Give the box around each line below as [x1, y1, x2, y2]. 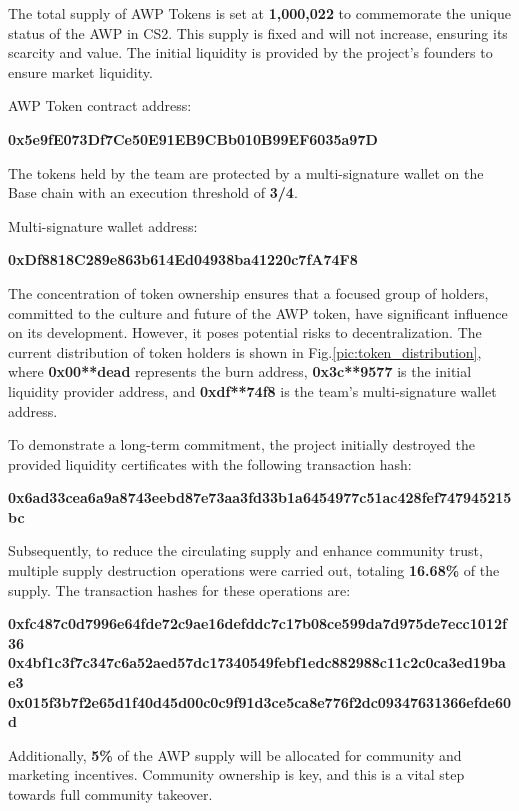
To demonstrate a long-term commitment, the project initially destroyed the [8, 434, 475, 455]
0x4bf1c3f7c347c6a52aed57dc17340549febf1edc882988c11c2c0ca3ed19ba [8, 652, 506, 673]
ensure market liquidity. [8, 61, 153, 82]
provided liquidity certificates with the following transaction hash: [8, 453, 412, 474]
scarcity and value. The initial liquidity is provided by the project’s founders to [8, 42, 493, 63]
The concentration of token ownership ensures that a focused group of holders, [8, 282, 489, 303]
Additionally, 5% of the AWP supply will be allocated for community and [8, 744, 462, 765]
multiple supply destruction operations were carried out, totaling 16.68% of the [8, 560, 500, 581]
